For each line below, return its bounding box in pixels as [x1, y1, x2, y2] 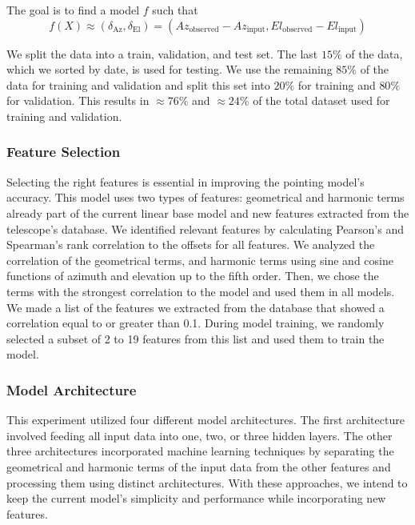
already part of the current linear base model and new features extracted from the [6, 204, 409, 221]
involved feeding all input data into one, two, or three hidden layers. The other [6, 427, 393, 443]
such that [152, 2, 198, 18]
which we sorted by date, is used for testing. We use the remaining [6, 61, 333, 78]
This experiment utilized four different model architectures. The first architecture [6, 411, 405, 428]
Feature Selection [6, 142, 121, 162]
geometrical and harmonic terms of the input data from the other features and [6, 458, 391, 475]
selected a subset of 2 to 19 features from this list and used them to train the [6, 330, 385, 347]
